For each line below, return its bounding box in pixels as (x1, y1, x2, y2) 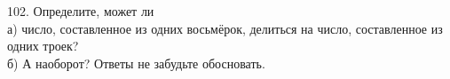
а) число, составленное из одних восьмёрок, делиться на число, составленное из (7, 19, 443, 37)
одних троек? (7, 36, 79, 55)
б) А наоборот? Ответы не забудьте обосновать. (7, 53, 265, 72)
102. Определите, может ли (7, 2, 154, 20)
